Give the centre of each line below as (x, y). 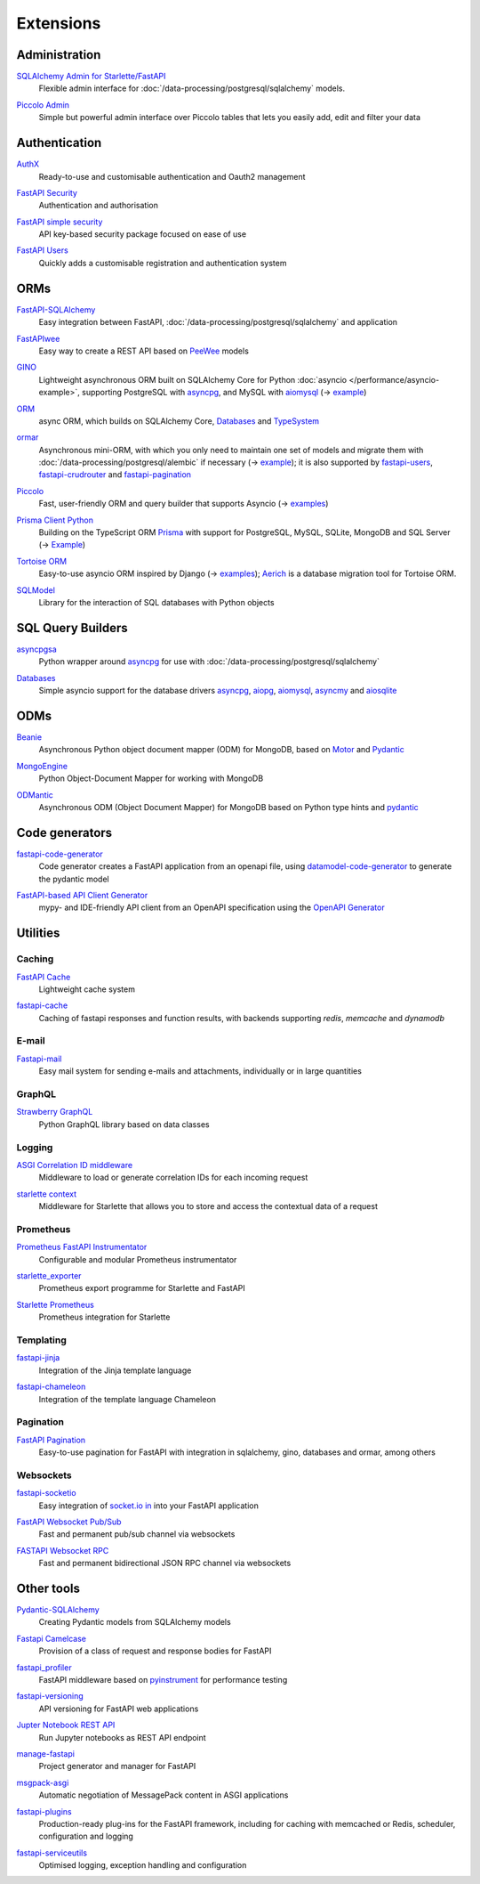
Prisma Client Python (55, 520)
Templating (41, 1340)
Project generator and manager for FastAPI (117, 1766)
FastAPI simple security (60, 222)
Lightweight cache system (87, 989)
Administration (59, 55)
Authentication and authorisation (99, 206)
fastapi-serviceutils (52, 1853)
